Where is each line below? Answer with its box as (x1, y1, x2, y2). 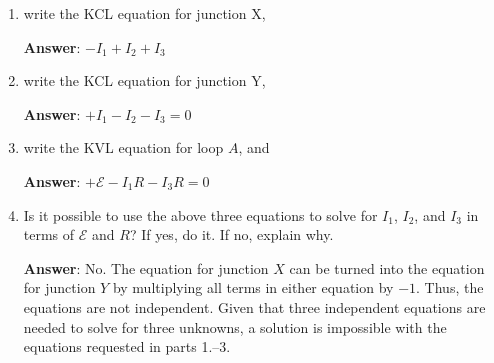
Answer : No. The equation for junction (23, 257, 269, 278)
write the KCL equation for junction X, (23, 3, 266, 23)
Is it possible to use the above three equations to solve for (23, 204, 378, 225)
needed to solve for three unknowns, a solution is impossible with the (23, 316, 447, 337)
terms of (23, 224, 75, 245)
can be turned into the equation (289, 257, 485, 278)
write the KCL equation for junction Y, (23, 70, 266, 91)
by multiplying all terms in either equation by (112, 277, 394, 298)
